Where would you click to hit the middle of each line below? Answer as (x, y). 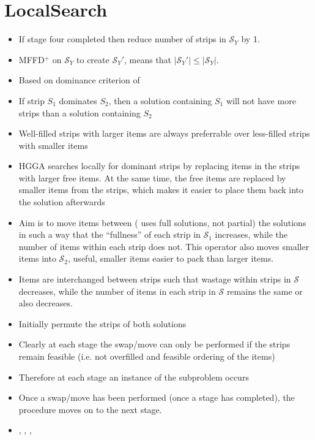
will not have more (261, 100)
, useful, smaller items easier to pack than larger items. (171, 258)
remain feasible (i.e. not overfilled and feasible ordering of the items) (147, 356)
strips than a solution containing (80, 112)
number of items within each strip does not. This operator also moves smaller (164, 246)
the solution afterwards (62, 202)
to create (93, 59)
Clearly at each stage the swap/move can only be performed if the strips (154, 344)
